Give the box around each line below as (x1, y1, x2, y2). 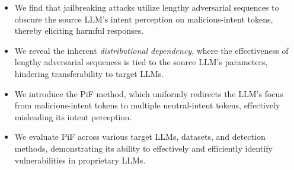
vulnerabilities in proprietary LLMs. (14, 153, 146, 166)
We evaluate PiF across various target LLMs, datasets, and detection (14, 130, 266, 143)
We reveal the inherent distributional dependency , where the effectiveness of (14, 44, 289, 56)
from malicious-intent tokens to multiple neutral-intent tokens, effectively (14, 99, 280, 111)
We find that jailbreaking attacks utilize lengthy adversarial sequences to (14, 1, 279, 13)
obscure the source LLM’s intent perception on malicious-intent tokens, (14, 12, 273, 25)
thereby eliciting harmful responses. (14, 24, 144, 37)
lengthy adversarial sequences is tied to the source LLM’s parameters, (14, 56, 268, 68)
